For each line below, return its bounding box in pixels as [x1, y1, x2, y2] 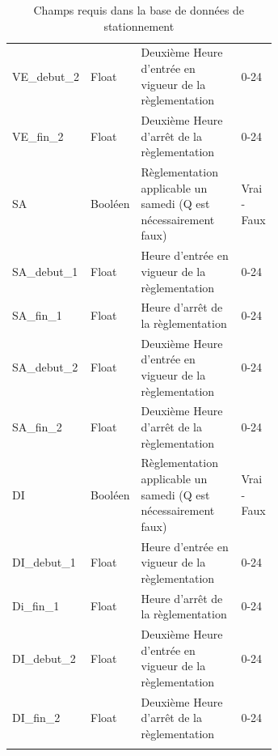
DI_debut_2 [12, 649, 76, 666]
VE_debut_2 [12, 67, 80, 84]
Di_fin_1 [12, 597, 60, 614]
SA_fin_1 [12, 307, 62, 324]
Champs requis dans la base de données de [33, 2, 245, 18]
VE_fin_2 [12, 127, 64, 144]
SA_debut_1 [12, 262, 78, 279]
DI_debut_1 [12, 554, 76, 571]
